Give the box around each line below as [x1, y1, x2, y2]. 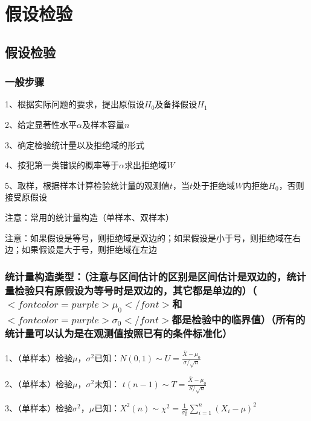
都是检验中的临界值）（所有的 [172, 311, 306, 326]
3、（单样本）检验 [5, 401, 72, 414]
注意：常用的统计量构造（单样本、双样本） [5, 210, 174, 223]
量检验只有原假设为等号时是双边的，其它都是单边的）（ [5, 282, 257, 297]
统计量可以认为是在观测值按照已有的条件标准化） [5, 325, 232, 340]
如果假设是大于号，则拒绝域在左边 [21, 243, 157, 256]
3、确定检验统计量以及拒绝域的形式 [5, 138, 144, 151]
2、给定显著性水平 [5, 118, 77, 130]
